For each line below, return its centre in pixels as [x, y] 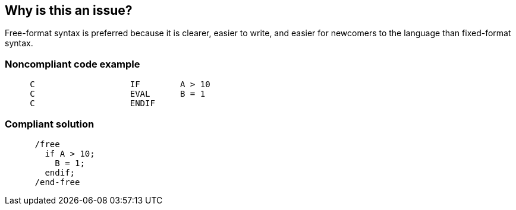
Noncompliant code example [73, 64]
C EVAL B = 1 [118, 94]
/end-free [57, 182]
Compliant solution [50, 124]
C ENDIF [92, 104]
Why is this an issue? [69, 10]
